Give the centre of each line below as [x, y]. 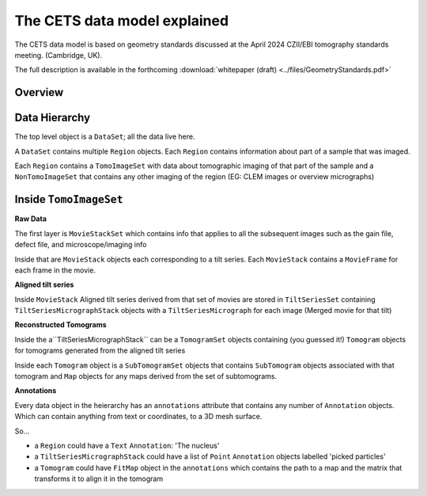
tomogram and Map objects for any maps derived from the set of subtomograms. [146, 376]
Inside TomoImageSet [69, 199]
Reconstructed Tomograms [60, 325]
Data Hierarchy [53, 118]
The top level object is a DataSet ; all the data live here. [105, 137]
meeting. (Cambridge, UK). [59, 55]
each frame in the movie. [55, 270]
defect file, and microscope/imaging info [81, 245]
